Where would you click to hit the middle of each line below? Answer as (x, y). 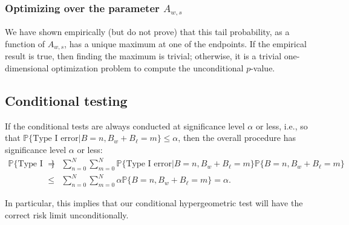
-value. (263, 67)
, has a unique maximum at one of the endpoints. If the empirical (185, 43)
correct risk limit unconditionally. (67, 214)
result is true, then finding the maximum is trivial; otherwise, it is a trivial (143, 56)
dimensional (27, 67)
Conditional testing (66, 100)
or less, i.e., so (282, 126)
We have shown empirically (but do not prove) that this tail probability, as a (147, 32)
